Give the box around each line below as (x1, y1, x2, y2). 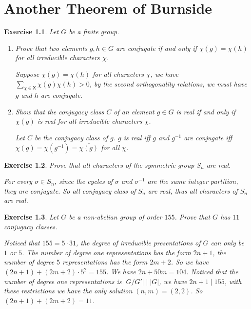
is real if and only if (176, 106, 235, 116)
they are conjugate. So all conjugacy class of (4, 185, 136, 196)
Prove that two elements (15, 43, 87, 53)
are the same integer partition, (147, 176, 238, 186)
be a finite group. (69, 26, 119, 37)
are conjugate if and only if (116, 43, 197, 53)
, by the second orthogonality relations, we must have (89, 78, 247, 88)
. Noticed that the (186, 266, 238, 277)
